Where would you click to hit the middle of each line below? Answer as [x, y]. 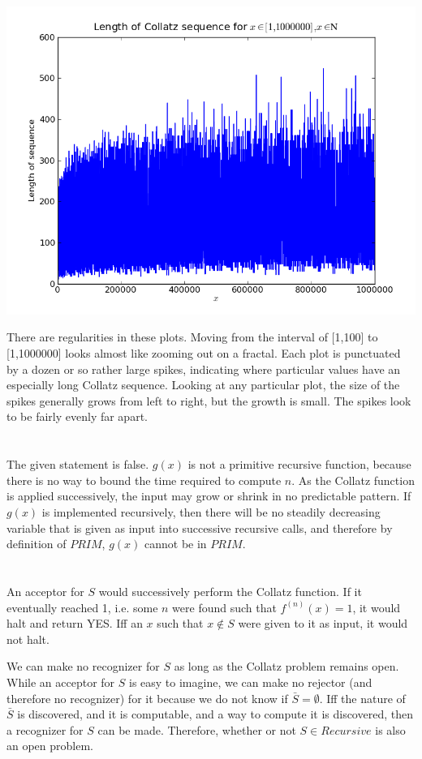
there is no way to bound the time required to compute [144, 480]
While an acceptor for [61, 682]
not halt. [28, 639]
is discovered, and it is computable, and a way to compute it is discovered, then [215, 714]
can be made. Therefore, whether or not [197, 729]
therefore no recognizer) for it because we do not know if [147, 698]
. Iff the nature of [362, 698]
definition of [37, 544]
